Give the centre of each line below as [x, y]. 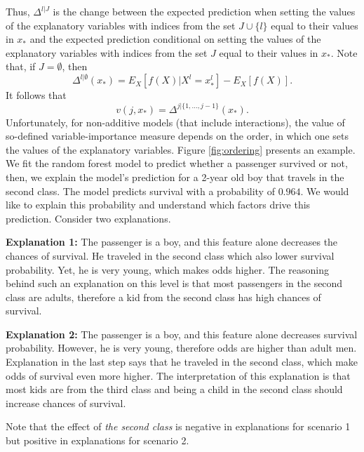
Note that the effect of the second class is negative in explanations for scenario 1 [178, 426]
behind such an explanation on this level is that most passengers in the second [174, 283]
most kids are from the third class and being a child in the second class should [174, 389]
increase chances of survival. [66, 403]
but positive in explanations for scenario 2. [97, 440]
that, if [21, 66]
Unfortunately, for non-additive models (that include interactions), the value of [175, 122]
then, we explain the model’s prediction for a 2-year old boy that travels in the [175, 177]
